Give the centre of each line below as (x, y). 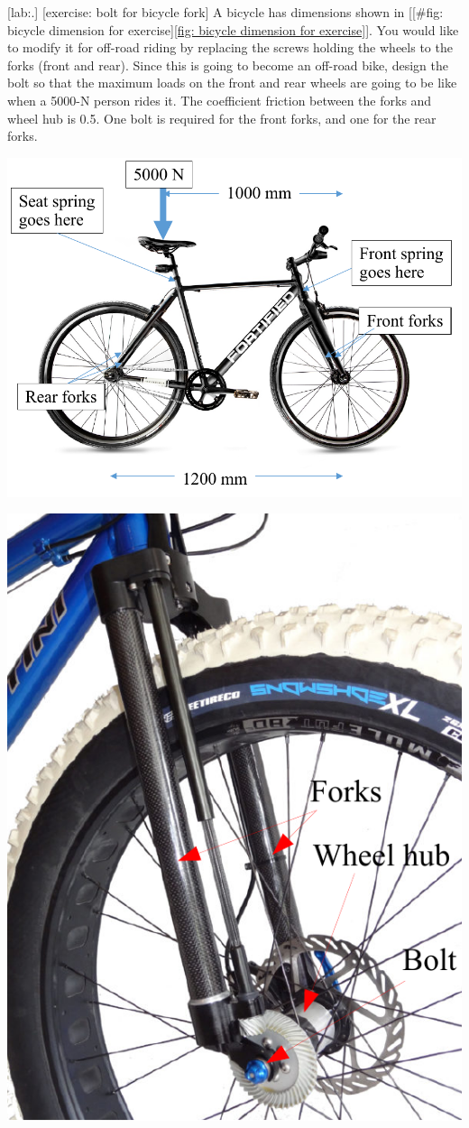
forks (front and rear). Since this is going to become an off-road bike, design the (228, 65)
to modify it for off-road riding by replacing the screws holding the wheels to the (230, 47)
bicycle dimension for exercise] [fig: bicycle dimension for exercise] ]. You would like (233, 29)
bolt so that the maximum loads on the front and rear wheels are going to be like (232, 83)
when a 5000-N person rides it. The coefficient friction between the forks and (220, 100)
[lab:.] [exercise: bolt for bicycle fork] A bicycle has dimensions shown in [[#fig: (225, 12)
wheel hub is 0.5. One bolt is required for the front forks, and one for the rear (222, 118)
